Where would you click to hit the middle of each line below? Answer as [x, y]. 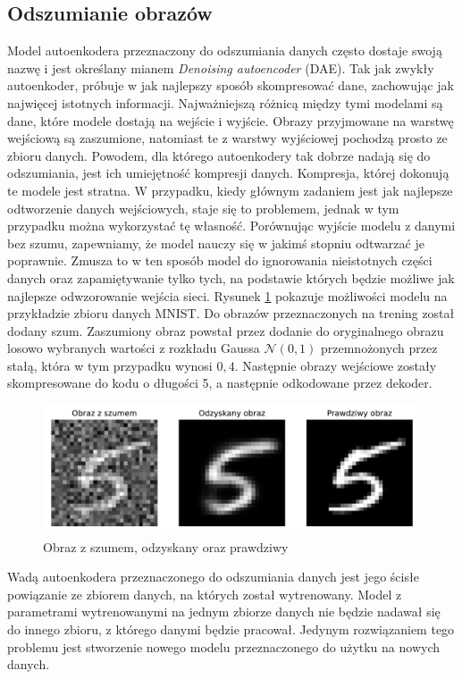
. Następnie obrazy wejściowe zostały [336, 365]
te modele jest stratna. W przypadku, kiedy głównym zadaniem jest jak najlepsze [230, 190]
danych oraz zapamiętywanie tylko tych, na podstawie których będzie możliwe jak [231, 277]
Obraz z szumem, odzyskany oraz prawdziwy [166, 546]
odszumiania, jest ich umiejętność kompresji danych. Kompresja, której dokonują [228, 173]
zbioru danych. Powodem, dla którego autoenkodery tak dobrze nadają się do [219, 155]
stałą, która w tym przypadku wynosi [110, 365]
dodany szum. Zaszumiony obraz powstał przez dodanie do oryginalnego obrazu [226, 330]
